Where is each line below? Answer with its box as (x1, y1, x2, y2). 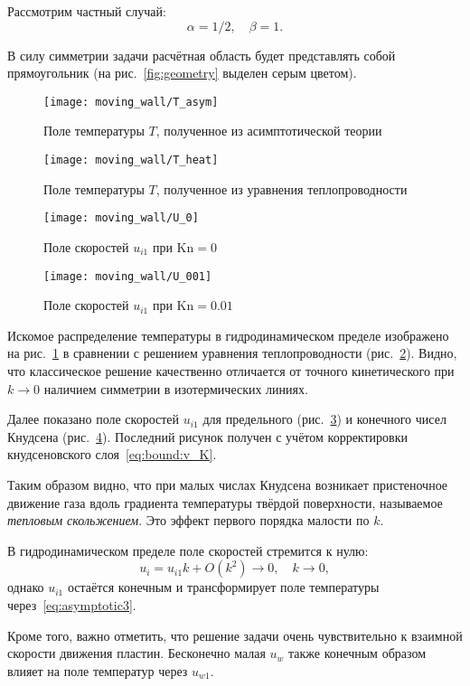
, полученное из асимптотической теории (155, 121, 382, 140)
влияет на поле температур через (7, 661, 188, 680)
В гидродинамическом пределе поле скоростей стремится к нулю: (7, 540, 369, 559)
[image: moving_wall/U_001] (43, 269, 212, 283)
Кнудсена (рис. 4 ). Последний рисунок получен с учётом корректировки (7, 427, 408, 446)
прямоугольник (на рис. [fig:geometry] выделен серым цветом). (7, 63, 357, 82)
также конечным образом (288, 644, 427, 663)
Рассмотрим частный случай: (7, 2, 166, 20)
